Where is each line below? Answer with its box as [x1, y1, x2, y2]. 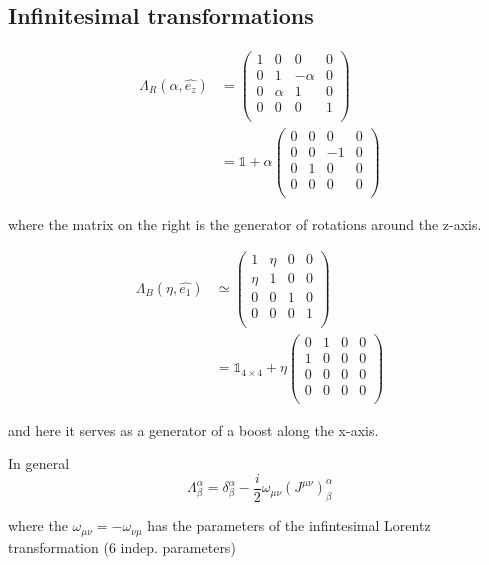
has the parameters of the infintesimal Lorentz [147, 515, 431, 536]
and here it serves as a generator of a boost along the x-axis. [8, 419, 379, 440]
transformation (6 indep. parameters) [8, 536, 236, 557]
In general [8, 453, 70, 474]
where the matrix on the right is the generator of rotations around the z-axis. [8, 213, 482, 234]
